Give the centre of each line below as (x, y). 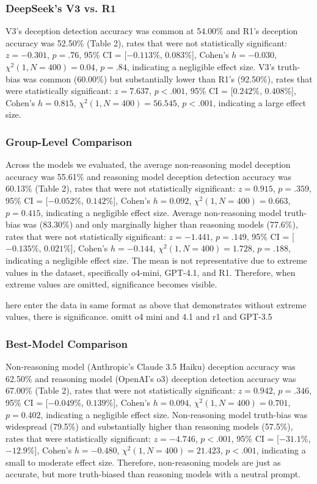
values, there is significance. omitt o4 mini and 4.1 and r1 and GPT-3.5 (139, 316)
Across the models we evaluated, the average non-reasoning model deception (148, 164)
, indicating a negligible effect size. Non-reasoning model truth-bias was (174, 414)
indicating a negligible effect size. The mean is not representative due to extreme (156, 260)
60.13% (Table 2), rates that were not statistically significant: (121, 188)
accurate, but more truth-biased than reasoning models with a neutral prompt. (153, 474)
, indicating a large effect (260, 102)
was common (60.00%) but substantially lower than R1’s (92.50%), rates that (168, 78)
